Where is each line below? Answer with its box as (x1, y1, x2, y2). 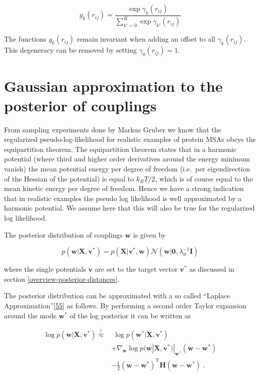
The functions (4, 34, 47, 44)
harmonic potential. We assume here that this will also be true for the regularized (4, 203, 255, 213)
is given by (133, 229, 166, 240)
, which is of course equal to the (155, 173, 253, 183)
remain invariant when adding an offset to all (77, 34, 215, 44)
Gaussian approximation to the (4, 75, 223, 96)
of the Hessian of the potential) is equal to (4, 173, 134, 183)
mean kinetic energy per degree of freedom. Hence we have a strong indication (4, 183, 244, 194)
